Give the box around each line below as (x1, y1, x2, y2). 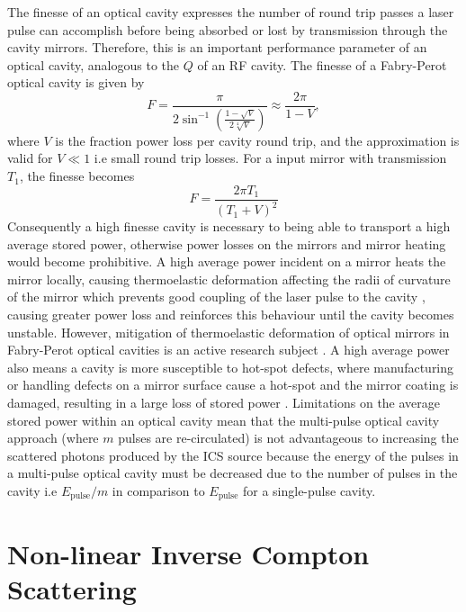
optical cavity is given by (7, 73, 145, 92)
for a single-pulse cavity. (242, 481, 376, 499)
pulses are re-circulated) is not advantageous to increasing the (118, 428, 459, 447)
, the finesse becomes (19, 166, 135, 185)
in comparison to (112, 481, 205, 499)
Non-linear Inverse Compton (7, 535, 370, 571)
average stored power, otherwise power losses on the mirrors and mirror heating (7, 234, 446, 253)
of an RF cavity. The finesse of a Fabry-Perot (197, 55, 447, 74)
